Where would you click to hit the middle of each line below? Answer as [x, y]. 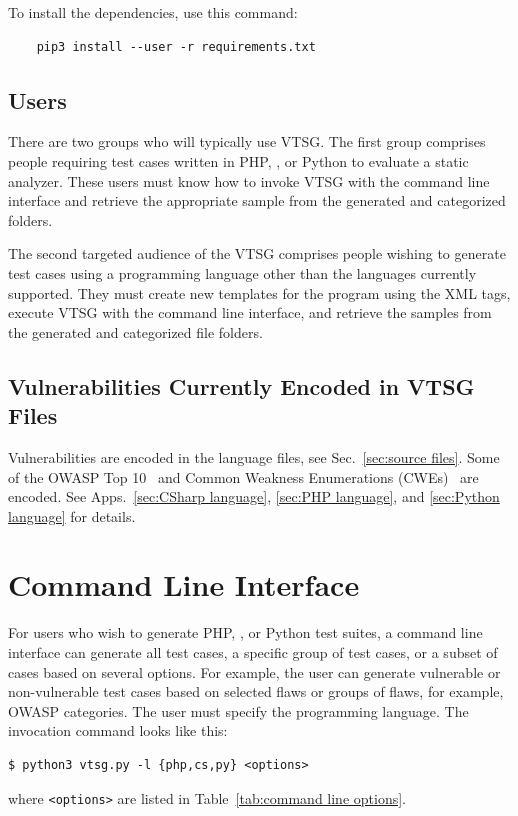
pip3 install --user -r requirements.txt [176, 46]
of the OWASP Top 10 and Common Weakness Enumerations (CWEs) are [243, 476]
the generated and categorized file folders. [135, 331]
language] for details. [72, 515]
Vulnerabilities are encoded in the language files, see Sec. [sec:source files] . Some [254, 456]
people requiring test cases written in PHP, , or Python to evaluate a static [238, 160]
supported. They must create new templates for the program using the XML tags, [259, 292]
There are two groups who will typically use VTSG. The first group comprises [247, 141]
